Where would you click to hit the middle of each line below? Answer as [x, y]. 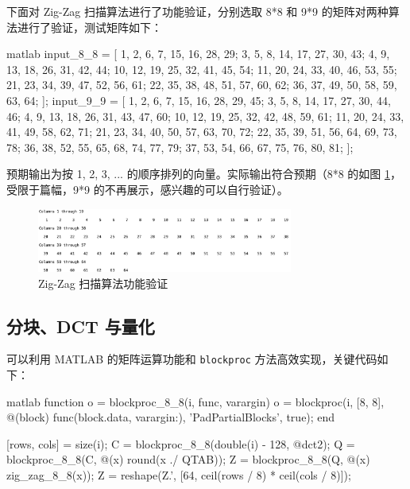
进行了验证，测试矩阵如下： [89, 27]
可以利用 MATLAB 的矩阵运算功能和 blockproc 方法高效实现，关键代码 [192, 359]
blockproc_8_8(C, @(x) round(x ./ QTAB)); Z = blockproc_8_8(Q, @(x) [188, 459]
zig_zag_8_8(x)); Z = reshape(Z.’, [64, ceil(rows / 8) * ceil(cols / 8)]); [179, 475]
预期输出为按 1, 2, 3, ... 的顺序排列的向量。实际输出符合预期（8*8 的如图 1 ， [204, 174]
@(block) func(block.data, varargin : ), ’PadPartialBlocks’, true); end [171, 417]
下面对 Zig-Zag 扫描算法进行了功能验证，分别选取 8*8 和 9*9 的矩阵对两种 [197, 11]
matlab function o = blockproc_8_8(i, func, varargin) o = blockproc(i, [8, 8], [195, 401]
